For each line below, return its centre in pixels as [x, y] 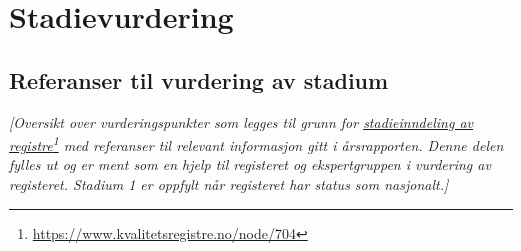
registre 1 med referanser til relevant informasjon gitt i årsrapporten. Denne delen [256, 143]
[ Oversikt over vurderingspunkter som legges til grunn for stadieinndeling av [241, 121]
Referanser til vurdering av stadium [199, 79]
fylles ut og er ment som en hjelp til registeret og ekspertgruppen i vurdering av [250, 164]
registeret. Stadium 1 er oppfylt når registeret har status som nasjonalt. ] [229, 184]
